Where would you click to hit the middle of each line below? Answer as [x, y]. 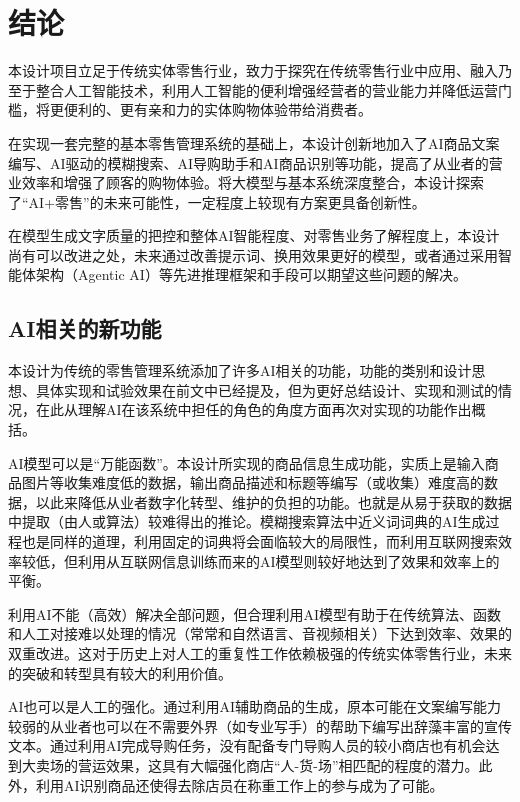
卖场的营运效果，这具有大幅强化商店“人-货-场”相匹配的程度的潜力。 [257, 764]
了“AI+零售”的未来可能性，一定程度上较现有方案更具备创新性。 [217, 201]
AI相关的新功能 [85, 328]
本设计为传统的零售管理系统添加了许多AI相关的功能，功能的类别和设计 [240, 370]
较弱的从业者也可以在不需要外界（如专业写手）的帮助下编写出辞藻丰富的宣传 [260, 725]
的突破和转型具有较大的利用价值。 [120, 672]
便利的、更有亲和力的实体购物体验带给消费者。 [217, 109]
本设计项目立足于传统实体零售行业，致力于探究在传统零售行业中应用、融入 [253, 70]
